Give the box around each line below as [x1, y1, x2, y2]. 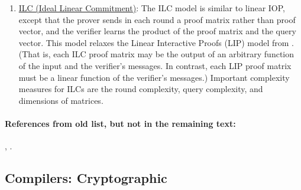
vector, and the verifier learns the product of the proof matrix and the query [18, 25, 296, 37]
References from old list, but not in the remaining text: [5, 117, 236, 129]
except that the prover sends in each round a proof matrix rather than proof [18, 13, 296, 25]
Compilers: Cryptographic [5, 169, 167, 187]
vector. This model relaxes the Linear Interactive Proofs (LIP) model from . [18, 36, 294, 48]
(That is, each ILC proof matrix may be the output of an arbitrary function [18, 48, 294, 60]
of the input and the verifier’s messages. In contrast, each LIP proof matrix [18, 59, 292, 71]
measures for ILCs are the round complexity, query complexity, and [18, 83, 263, 95]
